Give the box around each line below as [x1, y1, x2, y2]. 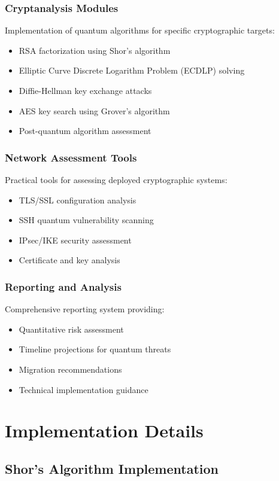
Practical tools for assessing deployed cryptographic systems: [5, 173, 228, 185]
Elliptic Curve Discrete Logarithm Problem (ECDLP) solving [19, 64, 245, 77]
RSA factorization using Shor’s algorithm [19, 44, 171, 56]
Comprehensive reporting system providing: [5, 303, 165, 315]
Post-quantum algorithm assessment [19, 124, 151, 137]
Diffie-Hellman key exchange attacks [19, 84, 152, 96]
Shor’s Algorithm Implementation [5, 459, 219, 477]
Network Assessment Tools [5, 150, 137, 165]
